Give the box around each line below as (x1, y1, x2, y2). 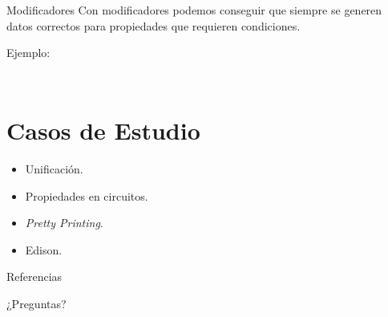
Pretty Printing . (25, 214, 103, 231)
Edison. (25, 241, 63, 258)
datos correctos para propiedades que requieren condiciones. (6, 17, 301, 34)
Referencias (6, 268, 63, 285)
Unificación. (25, 160, 83, 177)
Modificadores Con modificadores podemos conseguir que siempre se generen (6, 2, 382, 18)
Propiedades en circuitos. (25, 187, 148, 204)
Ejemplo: (6, 44, 51, 61)
